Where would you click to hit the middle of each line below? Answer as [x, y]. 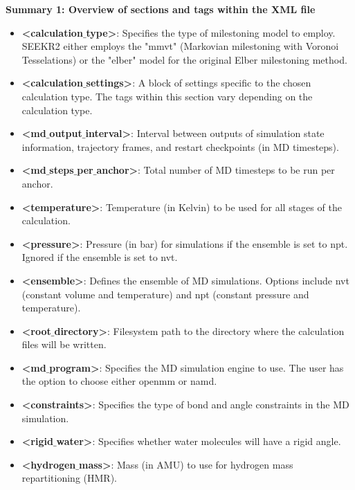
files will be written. [64, 344]
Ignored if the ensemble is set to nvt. [100, 257]
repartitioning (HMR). [69, 478]
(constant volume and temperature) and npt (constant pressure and [165, 294]
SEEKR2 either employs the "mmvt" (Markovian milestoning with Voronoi [180, 46]
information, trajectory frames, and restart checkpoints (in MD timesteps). [180, 146]
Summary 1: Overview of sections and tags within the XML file [161, 9]
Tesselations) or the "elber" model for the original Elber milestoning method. [184, 59]
